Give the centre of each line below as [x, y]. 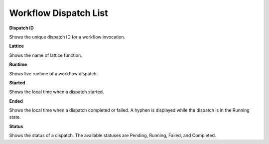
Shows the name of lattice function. [46, 55]
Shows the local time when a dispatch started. [57, 92]
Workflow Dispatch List [59, 13]
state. [15, 117]
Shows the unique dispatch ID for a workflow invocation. [67, 37]
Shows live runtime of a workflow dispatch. [54, 73]
